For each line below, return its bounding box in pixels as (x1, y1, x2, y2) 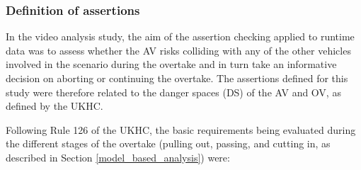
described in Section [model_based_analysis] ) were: (6, 149, 230, 164)
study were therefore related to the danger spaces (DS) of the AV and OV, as (6, 84, 341, 99)
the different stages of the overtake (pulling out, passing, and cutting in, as (6, 136, 331, 151)
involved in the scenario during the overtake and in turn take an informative (6, 57, 337, 72)
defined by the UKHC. (6, 98, 103, 113)
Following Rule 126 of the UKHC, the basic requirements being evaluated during (6, 122, 356, 137)
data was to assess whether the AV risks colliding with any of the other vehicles (6, 42, 351, 57)
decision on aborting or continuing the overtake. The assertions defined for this (6, 71, 348, 85)
